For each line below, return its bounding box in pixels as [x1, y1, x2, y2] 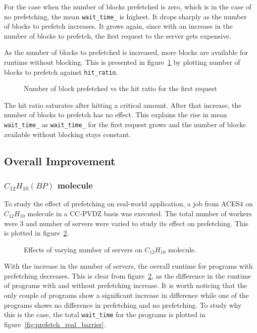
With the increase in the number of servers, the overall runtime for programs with [4, 261, 253, 271]
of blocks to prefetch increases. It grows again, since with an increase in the [4, 21, 233, 31]
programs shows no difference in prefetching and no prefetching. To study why [4, 299, 242, 310]
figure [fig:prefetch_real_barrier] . [4, 319, 106, 329]
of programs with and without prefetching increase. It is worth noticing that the [4, 280, 247, 290]
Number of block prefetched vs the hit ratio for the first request [24, 83, 217, 94]
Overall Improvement [4, 153, 115, 168]
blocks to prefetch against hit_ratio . [4, 66, 118, 77]
